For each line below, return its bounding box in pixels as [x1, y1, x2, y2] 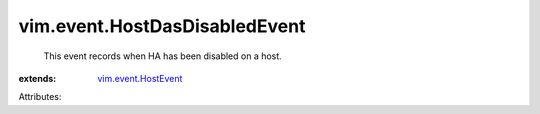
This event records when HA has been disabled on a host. [43, 50, 282, 62]
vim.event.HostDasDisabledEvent [18, 15, 306, 37]
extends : [18, 72, 57, 84]
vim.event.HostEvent [97, 72, 183, 84]
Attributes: [18, 91, 62, 103]
